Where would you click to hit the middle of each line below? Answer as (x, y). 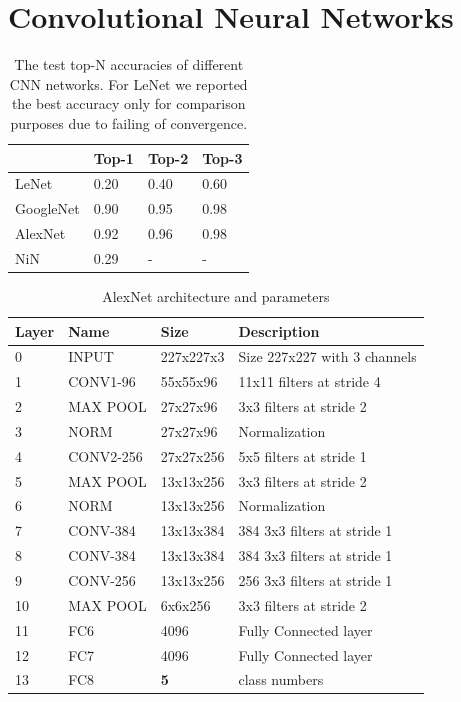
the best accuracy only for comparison (128, 103)
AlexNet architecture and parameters (216, 295)
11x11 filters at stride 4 (309, 381)
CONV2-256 (105, 455)
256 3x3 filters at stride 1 (315, 580)
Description (279, 330)
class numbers (281, 679)
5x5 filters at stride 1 (302, 455)
